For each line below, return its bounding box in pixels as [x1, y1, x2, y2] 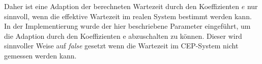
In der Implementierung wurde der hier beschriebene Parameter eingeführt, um [4, 21, 251, 31]
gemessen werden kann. [4, 50, 77, 60]
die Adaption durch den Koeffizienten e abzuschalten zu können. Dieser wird [4, 30, 242, 41]
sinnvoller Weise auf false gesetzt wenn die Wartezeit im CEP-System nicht [4, 40, 239, 51]
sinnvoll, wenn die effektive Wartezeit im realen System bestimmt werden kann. [4, 11, 252, 21]
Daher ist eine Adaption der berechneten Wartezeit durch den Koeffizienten [4, 1, 240, 11]
